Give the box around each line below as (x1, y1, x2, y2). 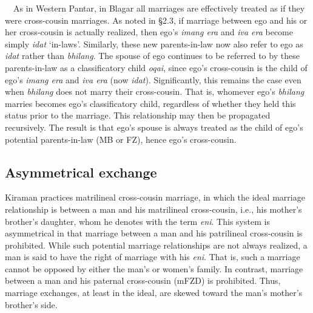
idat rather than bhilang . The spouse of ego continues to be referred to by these (5, 49, 300, 62)
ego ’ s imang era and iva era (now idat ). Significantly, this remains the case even (5, 73, 301, 86)
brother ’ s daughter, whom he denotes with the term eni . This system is (5, 215, 270, 227)
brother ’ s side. (5, 298, 58, 311)
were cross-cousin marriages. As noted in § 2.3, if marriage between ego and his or (5, 13, 308, 26)
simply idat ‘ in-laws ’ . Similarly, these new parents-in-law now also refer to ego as (5, 37, 303, 50)
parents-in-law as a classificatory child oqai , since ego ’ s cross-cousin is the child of (5, 61, 308, 74)
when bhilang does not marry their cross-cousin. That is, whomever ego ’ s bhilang (5, 85, 305, 98)
